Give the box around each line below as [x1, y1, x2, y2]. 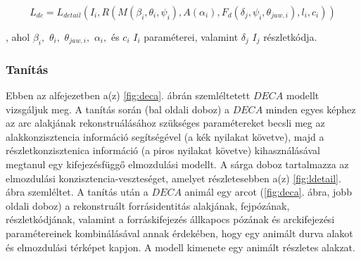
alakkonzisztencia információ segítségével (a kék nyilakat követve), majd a [6, 129, 324, 144]
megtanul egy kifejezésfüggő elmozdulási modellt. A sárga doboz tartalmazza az [6, 156, 349, 171]
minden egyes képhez [265, 101, 356, 116]
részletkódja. [263, 30, 317, 44]
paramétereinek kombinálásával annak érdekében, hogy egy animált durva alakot [6, 225, 353, 240]
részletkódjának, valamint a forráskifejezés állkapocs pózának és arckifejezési [6, 212, 335, 227]
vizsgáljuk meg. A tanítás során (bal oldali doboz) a [6, 101, 230, 116]
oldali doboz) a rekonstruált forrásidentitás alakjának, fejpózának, [6, 198, 290, 213]
